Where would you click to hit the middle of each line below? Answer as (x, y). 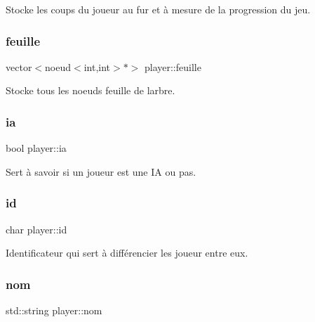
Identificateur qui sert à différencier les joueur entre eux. (127, 253)
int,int (97, 66)
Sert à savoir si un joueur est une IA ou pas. (101, 171)
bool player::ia (36, 148)
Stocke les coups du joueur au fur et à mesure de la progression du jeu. (158, 9)
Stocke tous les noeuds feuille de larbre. (91, 90)
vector (19, 66)
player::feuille (173, 66)
